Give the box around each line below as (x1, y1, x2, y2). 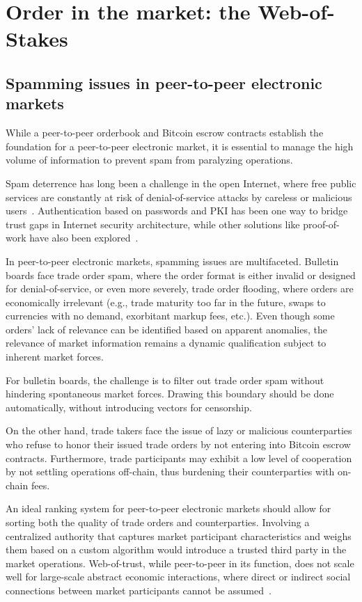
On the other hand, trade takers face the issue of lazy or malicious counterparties (6, 423, 352, 438)
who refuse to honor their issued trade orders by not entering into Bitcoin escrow (6, 437, 351, 452)
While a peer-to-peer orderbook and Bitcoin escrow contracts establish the (6, 125, 324, 140)
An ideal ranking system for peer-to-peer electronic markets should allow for (6, 501, 331, 516)
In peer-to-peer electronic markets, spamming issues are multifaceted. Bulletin (6, 253, 339, 268)
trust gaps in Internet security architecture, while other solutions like (6, 216, 300, 231)
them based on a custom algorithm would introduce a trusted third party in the (6, 542, 347, 557)
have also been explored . (29, 230, 139, 245)
